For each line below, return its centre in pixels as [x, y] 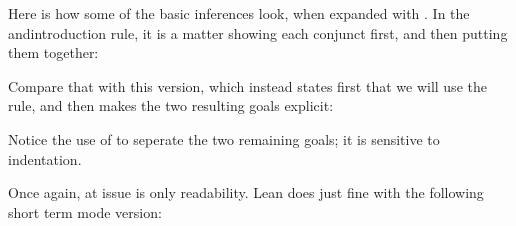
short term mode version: [85, 211]
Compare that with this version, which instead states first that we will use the [247, 85]
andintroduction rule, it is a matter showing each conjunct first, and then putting [258, 32]
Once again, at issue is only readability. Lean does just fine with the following [246, 192]
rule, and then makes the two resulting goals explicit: [171, 105]
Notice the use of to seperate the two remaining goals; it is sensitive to [224, 138]
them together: [53, 52]
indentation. [45, 158]
